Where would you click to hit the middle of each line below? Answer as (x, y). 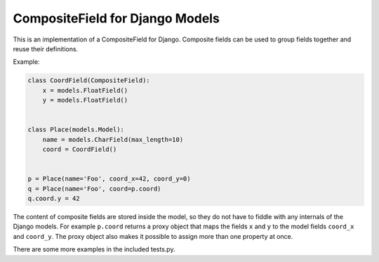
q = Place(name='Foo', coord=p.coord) (94, 189)
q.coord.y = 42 (54, 198)
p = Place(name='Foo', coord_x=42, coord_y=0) (109, 179)
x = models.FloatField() (85, 90)
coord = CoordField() (80, 150)
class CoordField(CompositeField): (89, 80)
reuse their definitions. (46, 48)
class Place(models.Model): (76, 130)
